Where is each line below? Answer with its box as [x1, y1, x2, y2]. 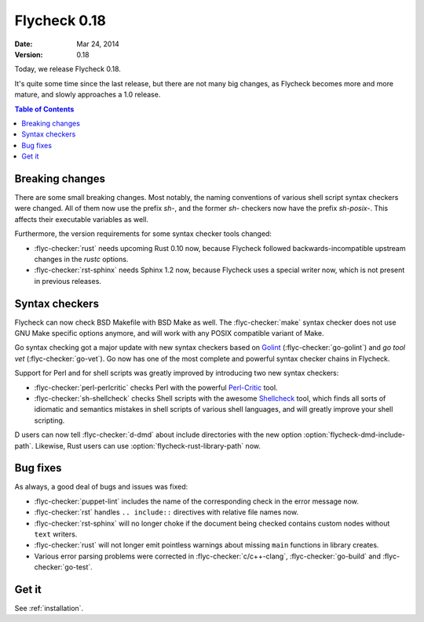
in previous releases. [34, 276, 102, 286]
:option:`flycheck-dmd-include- [303, 430, 406, 439]
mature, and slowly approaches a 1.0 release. [14, 90, 161, 100]
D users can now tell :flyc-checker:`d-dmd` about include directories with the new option [14, 430, 302, 439]
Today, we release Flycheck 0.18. [14, 64, 122, 74]
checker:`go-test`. [34, 562, 93, 572]
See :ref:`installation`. [14, 604, 84, 613]
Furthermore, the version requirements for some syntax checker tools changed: [14, 229, 272, 238]
